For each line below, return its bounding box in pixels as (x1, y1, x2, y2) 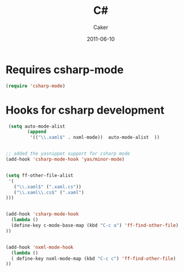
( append (27, 129, 46, 135)
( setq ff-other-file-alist (5, 172, 74, 178)
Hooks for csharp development (5, 103, 165, 117)
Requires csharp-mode (5, 63, 124, 76)
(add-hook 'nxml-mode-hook (5, 244, 74, 250)
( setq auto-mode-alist (8, 123, 66, 129)
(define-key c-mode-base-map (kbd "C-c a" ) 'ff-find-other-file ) (11, 222, 179, 228)
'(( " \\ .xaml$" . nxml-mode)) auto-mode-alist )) (30, 134, 160, 141)
